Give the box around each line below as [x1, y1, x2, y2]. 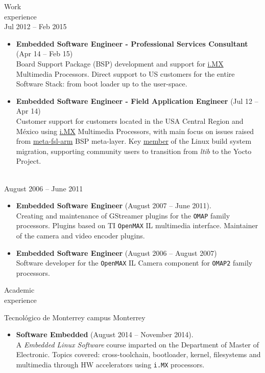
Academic [4, 284, 35, 295]
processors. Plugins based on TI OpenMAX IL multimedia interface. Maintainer [16, 220, 258, 231]
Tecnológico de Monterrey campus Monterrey [4, 312, 146, 322]
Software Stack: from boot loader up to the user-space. [16, 78, 187, 89]
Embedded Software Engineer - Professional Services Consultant [16, 38, 248, 49]
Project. [16, 156, 41, 166]
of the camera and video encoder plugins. [16, 230, 145, 240]
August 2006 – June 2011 [4, 183, 83, 193]
